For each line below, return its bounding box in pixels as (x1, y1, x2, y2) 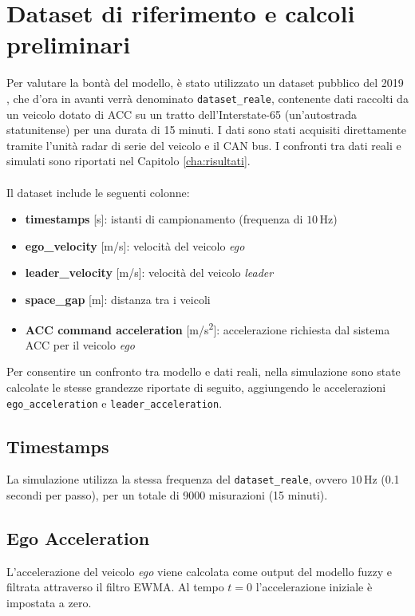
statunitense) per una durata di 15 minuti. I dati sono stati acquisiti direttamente (6, 121, 407, 138)
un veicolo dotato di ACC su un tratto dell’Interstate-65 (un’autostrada (6, 105, 358, 122)
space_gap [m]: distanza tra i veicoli (25, 290, 211, 307)
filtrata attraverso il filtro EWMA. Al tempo (6, 578, 224, 595)
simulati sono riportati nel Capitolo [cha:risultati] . (6, 152, 251, 169)
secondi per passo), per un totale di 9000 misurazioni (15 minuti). (6, 487, 328, 503)
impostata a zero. (6, 594, 92, 611)
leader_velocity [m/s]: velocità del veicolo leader (25, 264, 274, 281)
